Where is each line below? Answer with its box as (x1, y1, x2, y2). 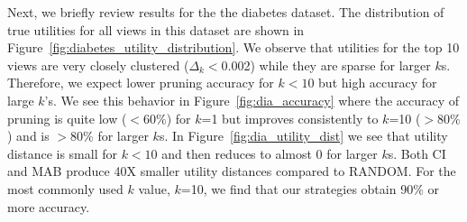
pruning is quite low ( (7, 108, 127, 127)
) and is (7, 126, 50, 145)
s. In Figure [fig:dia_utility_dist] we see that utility (159, 126, 448, 145)
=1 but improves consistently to (201, 108, 379, 127)
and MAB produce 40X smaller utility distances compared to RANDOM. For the (7, 162, 456, 180)
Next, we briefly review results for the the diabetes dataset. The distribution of (7, 3, 444, 21)
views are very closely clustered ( (7, 55, 189, 74)
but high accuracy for (318, 73, 437, 92)
